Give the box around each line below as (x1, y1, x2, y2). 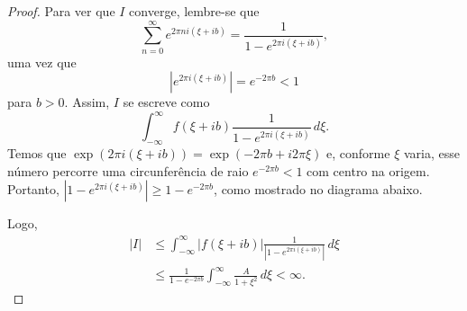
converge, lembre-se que (129, 2, 260, 20)
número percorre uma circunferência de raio (7, 161, 249, 180)
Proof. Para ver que (7, 2, 115, 20)
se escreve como (123, 93, 210, 111)
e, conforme (326, 144, 390, 163)
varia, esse (403, 144, 460, 163)
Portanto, (7, 180, 60, 199)
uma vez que (7, 52, 77, 71)
